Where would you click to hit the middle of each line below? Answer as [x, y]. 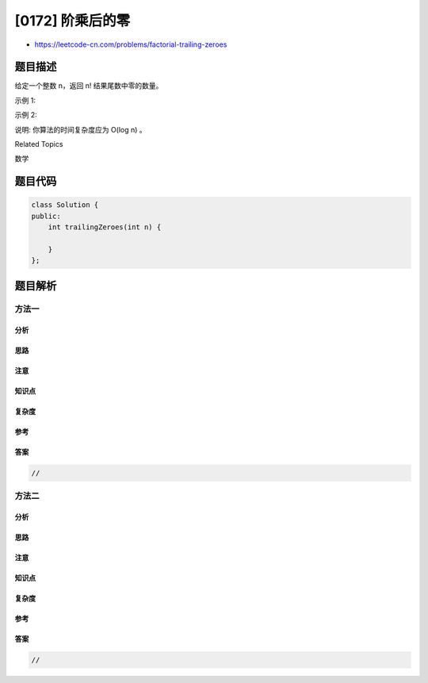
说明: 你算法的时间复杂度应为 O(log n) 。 [80, 129]
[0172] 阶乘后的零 [73, 21]
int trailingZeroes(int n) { [105, 227]
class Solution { [65, 205]
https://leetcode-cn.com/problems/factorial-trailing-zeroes [131, 44]
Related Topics [39, 144]
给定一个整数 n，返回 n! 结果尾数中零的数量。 [89, 86]
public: [46, 216]
